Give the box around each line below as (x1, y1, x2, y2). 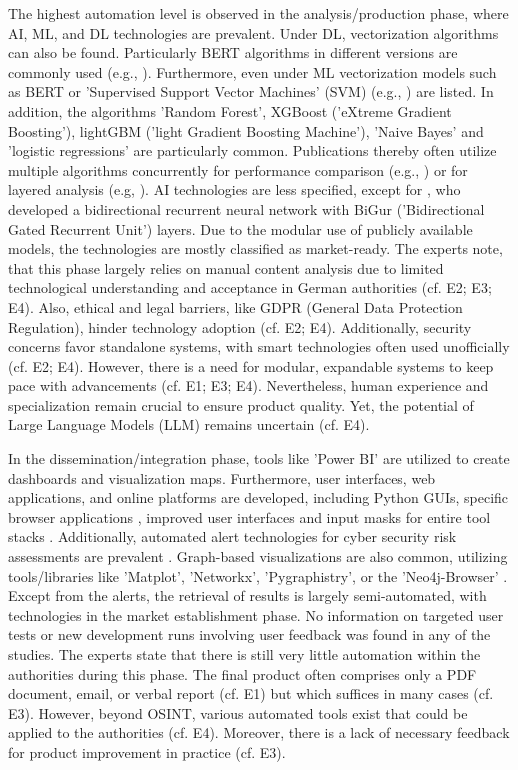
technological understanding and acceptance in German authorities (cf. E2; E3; (8, 277, 492, 298)
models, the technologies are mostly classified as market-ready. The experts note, (8, 238, 503, 259)
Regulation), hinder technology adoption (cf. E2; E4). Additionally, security (8, 316, 472, 337)
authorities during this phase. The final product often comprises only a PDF (8, 663, 477, 684)
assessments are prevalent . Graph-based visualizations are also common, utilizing (8, 546, 508, 567)
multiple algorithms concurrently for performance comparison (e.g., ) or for (8, 159, 468, 180)
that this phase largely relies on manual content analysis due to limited (8, 257, 444, 278)
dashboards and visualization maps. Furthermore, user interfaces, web (8, 467, 436, 488)
